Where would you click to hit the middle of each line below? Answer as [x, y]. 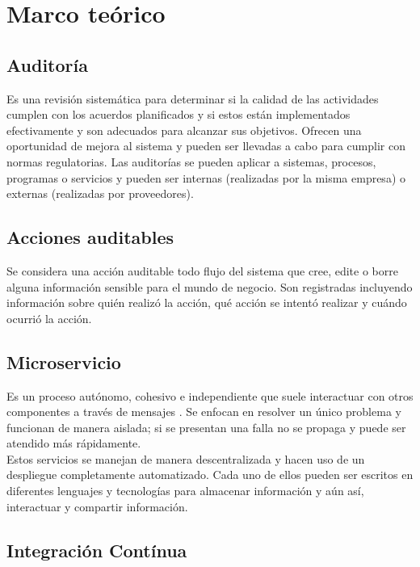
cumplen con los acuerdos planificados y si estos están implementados [178, 114]
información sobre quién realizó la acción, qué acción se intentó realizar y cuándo [207, 302]
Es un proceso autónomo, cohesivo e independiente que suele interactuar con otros [210, 395]
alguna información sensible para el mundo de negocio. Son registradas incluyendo [210, 286]
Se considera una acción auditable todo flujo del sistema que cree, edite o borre [202, 270]
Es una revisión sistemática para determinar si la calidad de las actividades [193, 98]
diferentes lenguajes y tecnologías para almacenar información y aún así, [185, 491]
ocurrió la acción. [49, 318]
